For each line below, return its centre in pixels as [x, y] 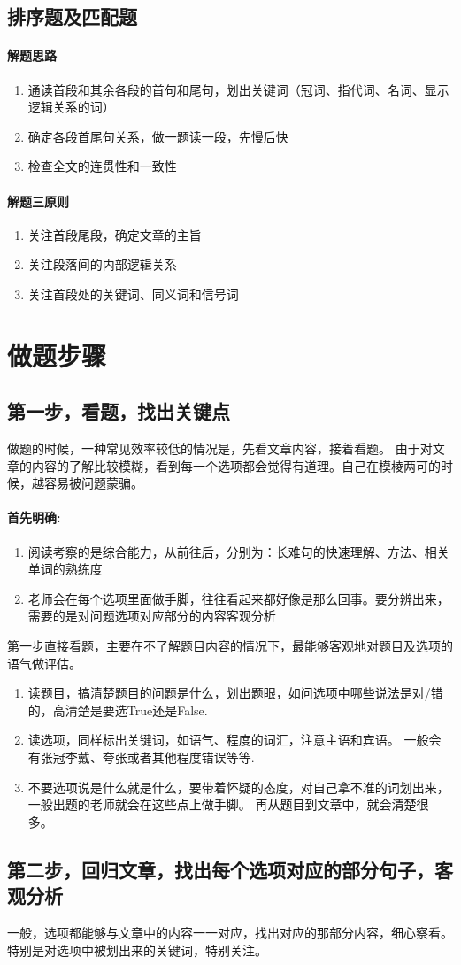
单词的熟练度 [65, 569]
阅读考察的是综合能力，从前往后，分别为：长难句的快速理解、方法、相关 [238, 551]
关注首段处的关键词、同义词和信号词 [133, 293]
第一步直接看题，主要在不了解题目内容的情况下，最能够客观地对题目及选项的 [230, 646]
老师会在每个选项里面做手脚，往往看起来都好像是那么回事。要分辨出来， [238, 598]
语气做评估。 [44, 663]
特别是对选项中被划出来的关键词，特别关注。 [137, 950]
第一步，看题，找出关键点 [119, 411]
